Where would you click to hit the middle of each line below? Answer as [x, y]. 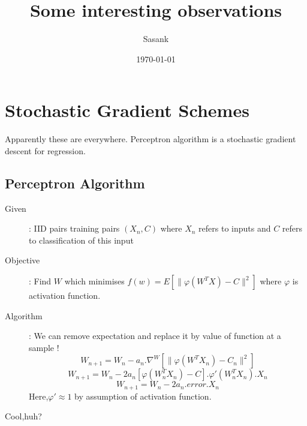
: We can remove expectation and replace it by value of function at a [155, 336]
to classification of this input [81, 240]
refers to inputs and [235, 228]
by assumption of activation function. [143, 396]
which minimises [94, 281]
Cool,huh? [23, 416]
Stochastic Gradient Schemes [127, 110]
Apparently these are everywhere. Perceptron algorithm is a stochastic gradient [151, 139]
